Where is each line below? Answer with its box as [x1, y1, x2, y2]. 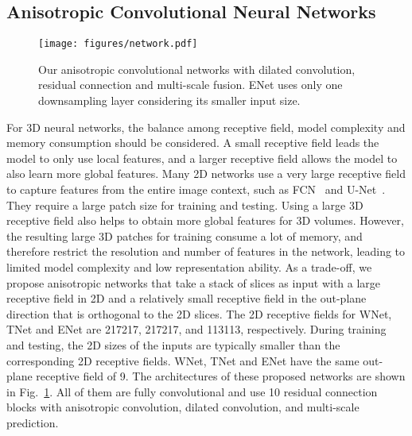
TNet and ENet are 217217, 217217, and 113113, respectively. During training [6, 321, 387, 338]
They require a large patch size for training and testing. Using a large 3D [6, 196, 363, 213]
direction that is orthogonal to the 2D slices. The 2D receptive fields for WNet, [6, 305, 392, 322]
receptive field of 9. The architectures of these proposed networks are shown [36, 368, 406, 384]
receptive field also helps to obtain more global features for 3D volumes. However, [6, 212, 404, 229]
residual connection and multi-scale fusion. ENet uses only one [38, 76, 343, 93]
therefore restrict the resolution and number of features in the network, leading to [6, 243, 406, 260]
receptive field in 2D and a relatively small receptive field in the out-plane [6, 290, 367, 307]
